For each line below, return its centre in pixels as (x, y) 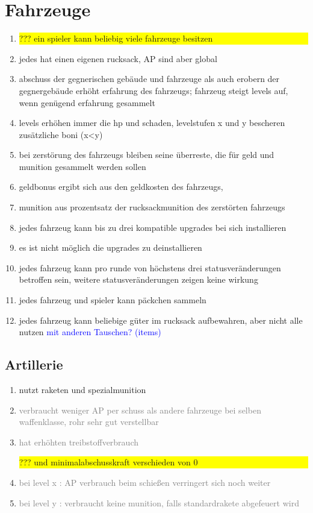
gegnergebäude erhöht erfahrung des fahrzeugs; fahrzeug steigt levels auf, (153, 90)
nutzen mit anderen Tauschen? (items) (90, 332)
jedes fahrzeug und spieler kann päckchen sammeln (113, 300)
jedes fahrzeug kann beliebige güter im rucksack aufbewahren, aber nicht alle (161, 320)
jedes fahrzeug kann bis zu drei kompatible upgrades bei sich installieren (153, 227)
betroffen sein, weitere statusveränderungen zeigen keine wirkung (138, 279)
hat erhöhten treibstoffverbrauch (79, 442)
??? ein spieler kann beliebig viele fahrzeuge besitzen (116, 38)
